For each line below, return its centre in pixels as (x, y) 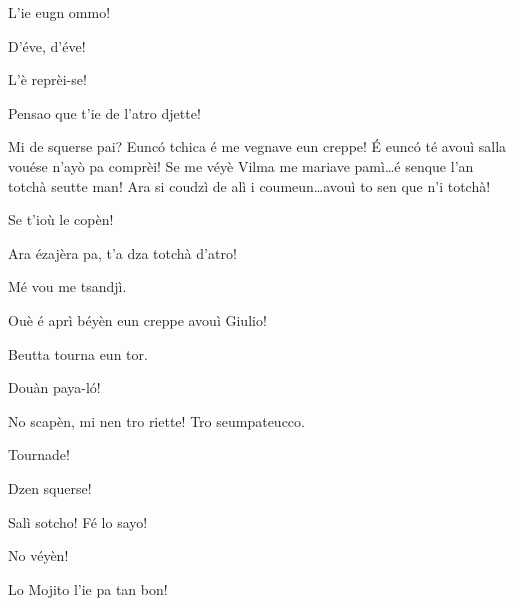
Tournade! (39, 454)
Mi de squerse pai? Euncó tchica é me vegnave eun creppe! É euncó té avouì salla (257, 146)
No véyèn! (38, 555)
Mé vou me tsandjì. (67, 286)
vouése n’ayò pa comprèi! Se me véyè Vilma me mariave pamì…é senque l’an (241, 165)
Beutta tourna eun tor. (78, 353)
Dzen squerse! (50, 487)
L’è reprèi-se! (47, 79)
